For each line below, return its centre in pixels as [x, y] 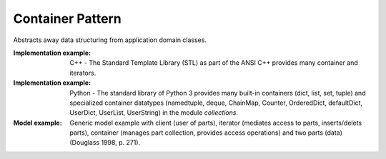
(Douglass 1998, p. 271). [105, 143]
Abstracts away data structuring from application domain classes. [110, 40]
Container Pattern [67, 19]
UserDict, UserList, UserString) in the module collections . [154, 113]
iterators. [83, 73]
